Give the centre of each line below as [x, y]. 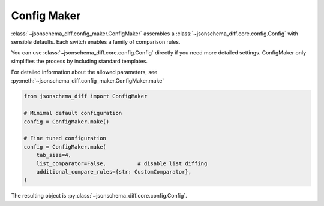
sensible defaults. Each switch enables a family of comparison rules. [96, 41]
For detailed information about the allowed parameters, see [84, 72]
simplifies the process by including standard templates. [79, 61]
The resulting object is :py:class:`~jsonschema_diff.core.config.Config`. [99, 196]
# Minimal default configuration [73, 113]
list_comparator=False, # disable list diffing [122, 163]
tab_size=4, [54, 155]
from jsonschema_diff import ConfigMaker [85, 96]
